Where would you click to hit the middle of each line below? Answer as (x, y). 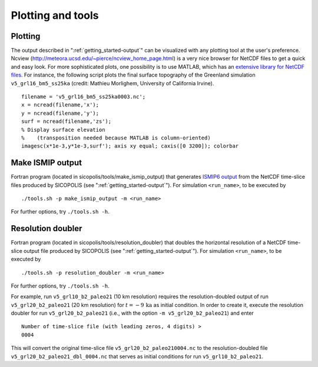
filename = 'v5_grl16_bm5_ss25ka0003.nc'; (84, 97)
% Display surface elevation (63, 130)
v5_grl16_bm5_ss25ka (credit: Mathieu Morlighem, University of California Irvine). (112, 83)
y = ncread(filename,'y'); (60, 113)
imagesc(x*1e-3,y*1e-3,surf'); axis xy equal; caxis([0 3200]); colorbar (130, 146)
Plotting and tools (55, 15)
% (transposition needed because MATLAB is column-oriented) (116, 138)
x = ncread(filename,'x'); (60, 105)
